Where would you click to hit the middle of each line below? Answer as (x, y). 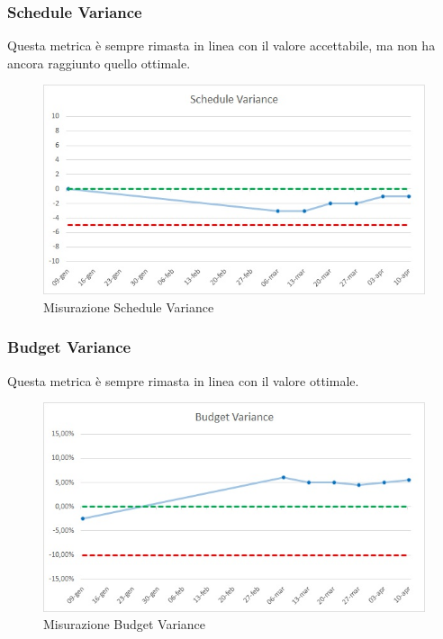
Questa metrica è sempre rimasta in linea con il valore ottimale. (183, 380)
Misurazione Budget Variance (125, 624)
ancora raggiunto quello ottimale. (99, 63)
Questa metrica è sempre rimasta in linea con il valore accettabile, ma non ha (221, 45)
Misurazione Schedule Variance (129, 306)
